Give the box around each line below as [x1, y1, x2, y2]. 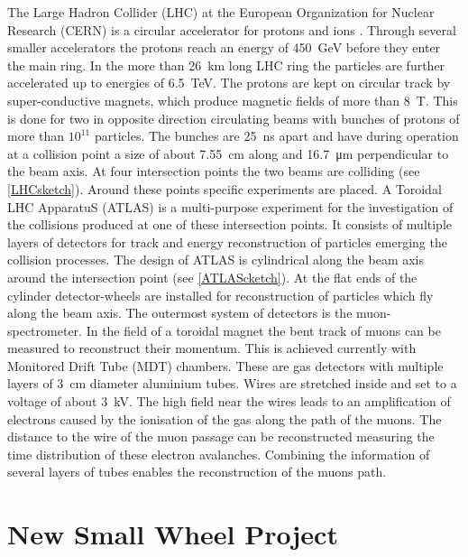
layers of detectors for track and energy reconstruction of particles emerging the [7, 232, 447, 251]
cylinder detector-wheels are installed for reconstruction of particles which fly [7, 285, 434, 304]
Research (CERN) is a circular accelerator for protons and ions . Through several [7, 20, 456, 39]
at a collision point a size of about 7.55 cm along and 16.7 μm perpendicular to [7, 144, 449, 162]
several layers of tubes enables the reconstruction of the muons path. [7, 462, 387, 481]
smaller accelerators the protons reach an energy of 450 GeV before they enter [7, 38, 441, 57]
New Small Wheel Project [7, 515, 338, 552]
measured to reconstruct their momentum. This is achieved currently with [7, 339, 417, 357]
